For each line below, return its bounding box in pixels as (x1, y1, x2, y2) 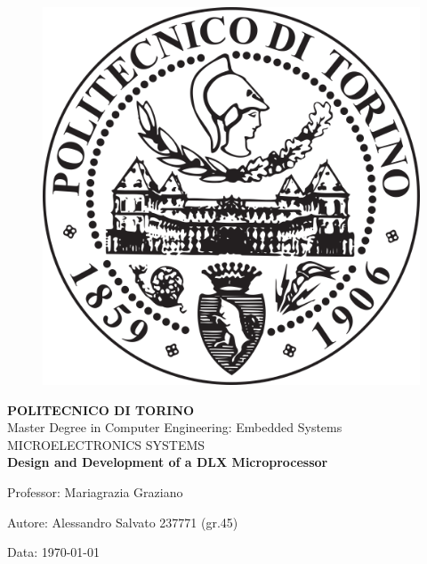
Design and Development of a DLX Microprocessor (7, 453, 328, 471)
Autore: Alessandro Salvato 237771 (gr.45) (7, 512, 238, 531)
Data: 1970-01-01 (7, 543, 101, 561)
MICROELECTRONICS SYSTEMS (7, 435, 205, 454)
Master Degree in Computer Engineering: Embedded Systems (7, 418, 342, 437)
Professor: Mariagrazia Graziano (7, 482, 183, 501)
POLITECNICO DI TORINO (7, 400, 195, 419)
